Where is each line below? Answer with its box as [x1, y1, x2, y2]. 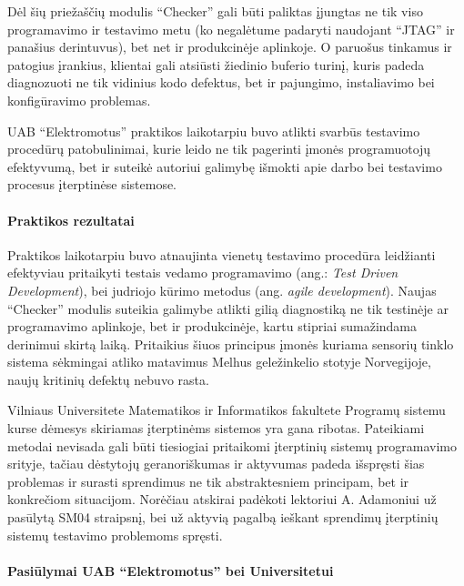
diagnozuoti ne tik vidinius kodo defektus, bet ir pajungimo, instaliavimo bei [7, 73, 435, 92]
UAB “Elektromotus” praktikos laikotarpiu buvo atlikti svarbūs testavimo [7, 121, 420, 140]
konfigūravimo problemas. [7, 90, 151, 109]
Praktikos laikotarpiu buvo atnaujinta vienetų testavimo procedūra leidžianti [7, 245, 436, 264]
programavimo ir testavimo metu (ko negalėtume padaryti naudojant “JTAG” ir [7, 19, 455, 38]
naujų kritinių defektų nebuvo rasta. [7, 369, 209, 389]
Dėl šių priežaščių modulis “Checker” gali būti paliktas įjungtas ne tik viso [7, 2, 423, 20]
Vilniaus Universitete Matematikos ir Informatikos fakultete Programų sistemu [7, 400, 446, 419]
